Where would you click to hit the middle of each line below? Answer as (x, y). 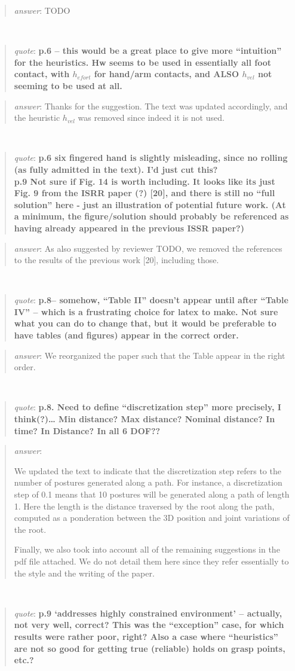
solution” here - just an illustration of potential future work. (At (150, 204)
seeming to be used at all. (68, 85)
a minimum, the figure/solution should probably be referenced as (151, 216)
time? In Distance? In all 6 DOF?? (87, 430)
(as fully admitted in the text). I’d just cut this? (116, 169)
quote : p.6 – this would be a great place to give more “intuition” (148, 51)
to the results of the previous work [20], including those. (116, 260)
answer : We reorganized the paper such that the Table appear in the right (150, 355)
